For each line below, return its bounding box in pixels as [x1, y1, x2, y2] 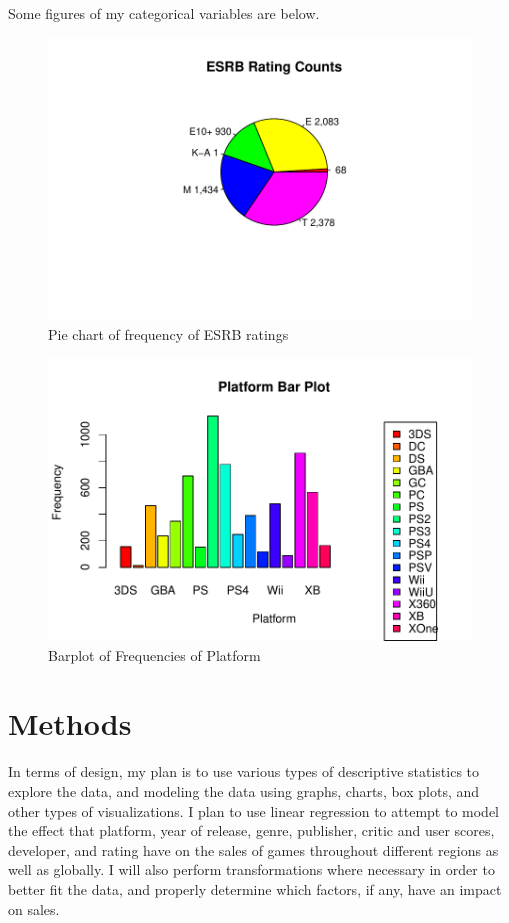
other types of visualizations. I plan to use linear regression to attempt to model [8, 800, 499, 821]
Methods [8, 703, 132, 744]
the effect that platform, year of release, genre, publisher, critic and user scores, [8, 820, 495, 841]
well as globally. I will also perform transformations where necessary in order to [8, 859, 495, 880]
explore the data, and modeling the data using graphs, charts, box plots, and [8, 781, 480, 801]
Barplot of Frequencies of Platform [48, 644, 261, 665]
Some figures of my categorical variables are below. [8, 3, 320, 23]
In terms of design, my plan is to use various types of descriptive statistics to [8, 761, 480, 782]
